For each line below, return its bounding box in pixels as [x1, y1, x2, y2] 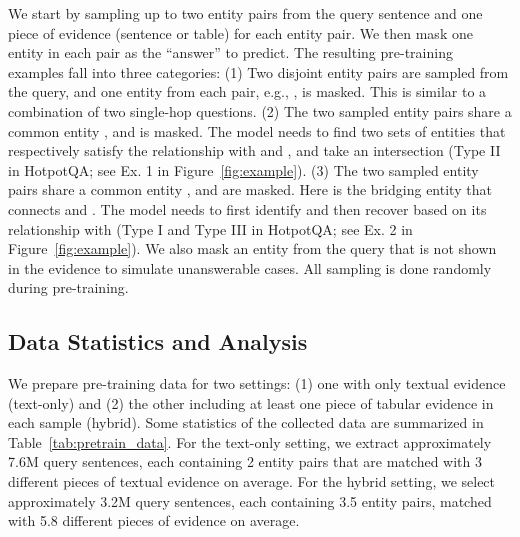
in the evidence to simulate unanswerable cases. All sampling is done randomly [8, 257, 492, 278]
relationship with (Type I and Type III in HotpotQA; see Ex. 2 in [8, 218, 413, 239]
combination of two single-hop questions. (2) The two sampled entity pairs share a [8, 100, 512, 121]
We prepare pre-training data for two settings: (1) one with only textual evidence [8, 373, 506, 394]
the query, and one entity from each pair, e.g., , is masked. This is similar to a [8, 81, 487, 102]
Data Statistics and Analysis [8, 326, 308, 357]
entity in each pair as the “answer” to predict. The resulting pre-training [8, 42, 453, 63]
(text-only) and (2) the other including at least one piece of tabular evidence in [8, 392, 494, 413]
